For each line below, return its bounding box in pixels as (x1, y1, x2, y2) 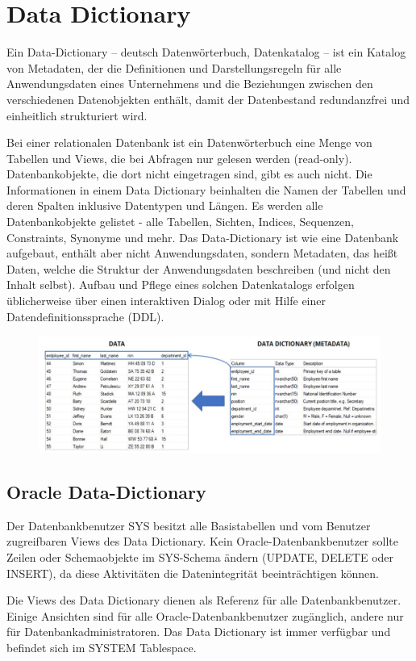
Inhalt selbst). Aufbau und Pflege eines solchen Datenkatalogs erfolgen (6, 276, 355, 293)
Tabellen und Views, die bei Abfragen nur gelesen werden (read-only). (6, 149, 352, 166)
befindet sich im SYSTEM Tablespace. (6, 638, 197, 655)
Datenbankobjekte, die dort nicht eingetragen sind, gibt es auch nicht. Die (6, 165, 372, 182)
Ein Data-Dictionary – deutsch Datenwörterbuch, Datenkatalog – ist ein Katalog (6, 44, 406, 61)
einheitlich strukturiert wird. (6, 107, 148, 123)
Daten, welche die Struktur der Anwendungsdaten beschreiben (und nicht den (6, 260, 391, 277)
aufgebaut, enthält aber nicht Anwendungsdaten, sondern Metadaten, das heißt (6, 245, 398, 261)
